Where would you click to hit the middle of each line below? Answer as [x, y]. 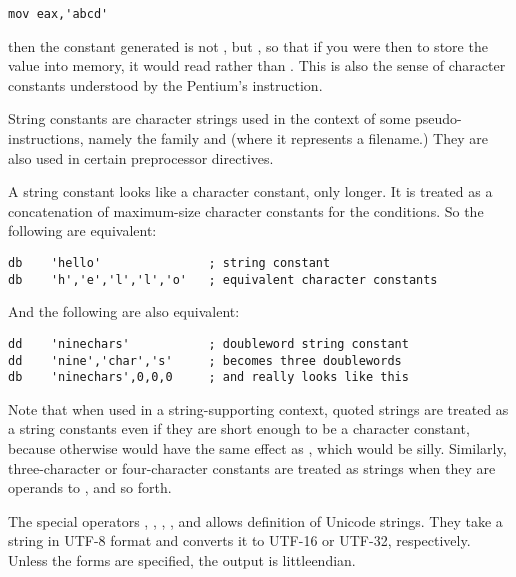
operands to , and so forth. [90, 487]
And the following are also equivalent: [124, 311]
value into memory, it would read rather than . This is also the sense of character [257, 65]
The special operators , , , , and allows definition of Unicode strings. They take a [255, 520]
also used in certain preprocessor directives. [141, 157]
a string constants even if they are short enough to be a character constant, [239, 428]
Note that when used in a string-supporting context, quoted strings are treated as [258, 408]
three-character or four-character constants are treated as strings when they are [252, 467]
